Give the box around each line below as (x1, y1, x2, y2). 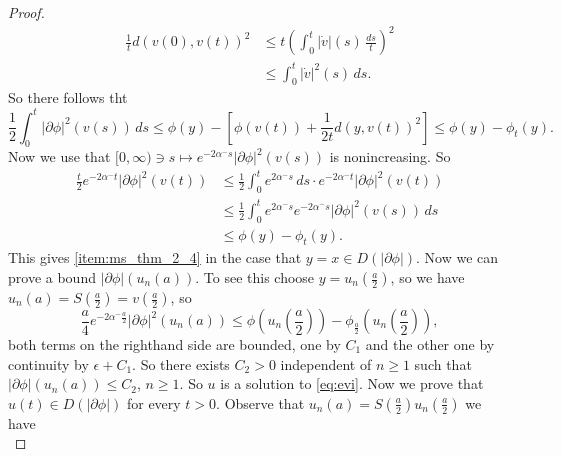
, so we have (390, 267, 465, 288)
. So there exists (132, 353, 230, 374)
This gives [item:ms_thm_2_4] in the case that (8, 247, 302, 268)
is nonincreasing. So (329, 146, 451, 167)
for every (126, 392, 181, 413)
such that (414, 353, 472, 374)
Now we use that (8, 146, 111, 167)
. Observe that (216, 392, 305, 413)
